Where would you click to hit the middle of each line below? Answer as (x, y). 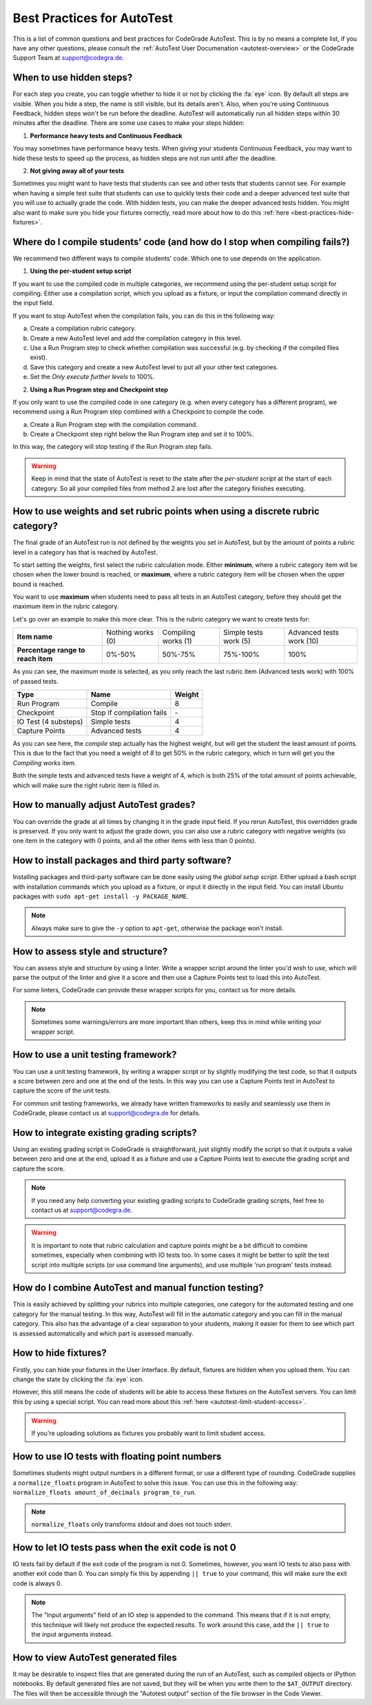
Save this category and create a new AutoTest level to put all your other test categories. (154, 367)
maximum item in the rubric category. (66, 606)
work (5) (237, 641)
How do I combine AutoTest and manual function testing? (138, 1288)
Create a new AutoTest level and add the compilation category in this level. (136, 338)
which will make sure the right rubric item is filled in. (86, 785)
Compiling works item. (44, 762)
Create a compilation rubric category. (83, 329)
